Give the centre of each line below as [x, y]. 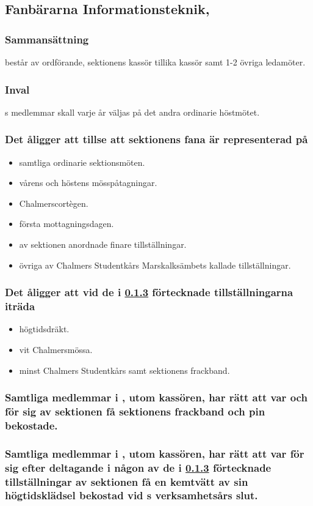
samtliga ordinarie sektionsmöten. [82, 162]
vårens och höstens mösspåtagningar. [88, 183]
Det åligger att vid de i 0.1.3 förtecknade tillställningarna [149, 292]
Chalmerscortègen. [54, 203]
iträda [20, 306]
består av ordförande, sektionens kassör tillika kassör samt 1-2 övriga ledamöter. [155, 62]
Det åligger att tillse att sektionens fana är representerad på [156, 139]
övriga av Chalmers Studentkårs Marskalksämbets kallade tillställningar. [155, 265]
